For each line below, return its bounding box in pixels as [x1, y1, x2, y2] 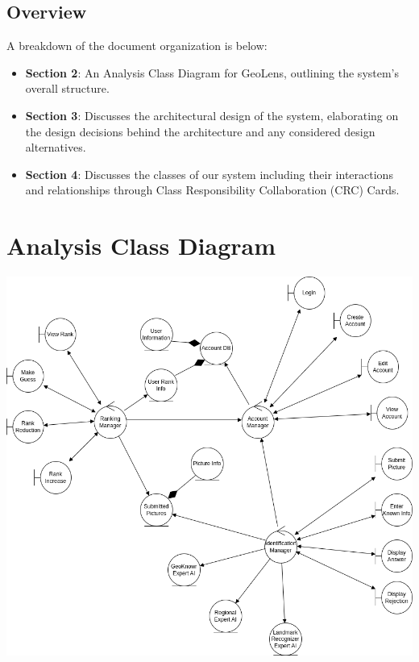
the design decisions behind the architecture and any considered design [25, 123, 375, 139]
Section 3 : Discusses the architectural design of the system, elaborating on [25, 106, 399, 123]
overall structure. [25, 80, 110, 97]
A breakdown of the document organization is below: [6, 37, 268, 54]
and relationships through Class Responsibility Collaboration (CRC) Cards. [25, 181, 400, 198]
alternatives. [25, 139, 86, 156]
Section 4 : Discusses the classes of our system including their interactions [25, 165, 393, 182]
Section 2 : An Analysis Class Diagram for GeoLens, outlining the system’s [25, 64, 400, 81]
